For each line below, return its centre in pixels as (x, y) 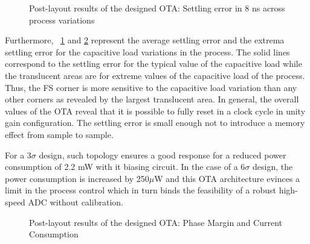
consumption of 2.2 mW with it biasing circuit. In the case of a (121, 167)
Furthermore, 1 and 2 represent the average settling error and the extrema (145, 40)
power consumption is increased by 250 (77, 178)
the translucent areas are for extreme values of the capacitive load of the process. (155, 75)
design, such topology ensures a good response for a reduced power (163, 155)
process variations (62, 20)
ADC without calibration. (76, 202)
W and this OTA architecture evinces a (227, 178)
